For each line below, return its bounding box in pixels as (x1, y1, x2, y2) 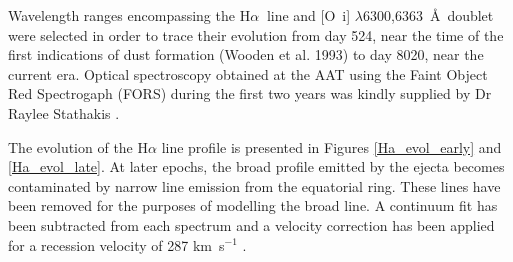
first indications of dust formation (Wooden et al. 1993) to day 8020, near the (8, 44, 484, 65)
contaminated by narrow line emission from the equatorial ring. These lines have (8, 175, 501, 196)
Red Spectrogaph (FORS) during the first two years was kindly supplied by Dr (8, 83, 492, 104)
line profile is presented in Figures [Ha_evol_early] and (161, 136, 502, 157)
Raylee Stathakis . (8, 102, 120, 123)
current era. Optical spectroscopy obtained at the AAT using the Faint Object (8, 63, 488, 84)
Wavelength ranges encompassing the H (8, 5, 251, 25)
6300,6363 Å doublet (362, 5, 494, 25)
